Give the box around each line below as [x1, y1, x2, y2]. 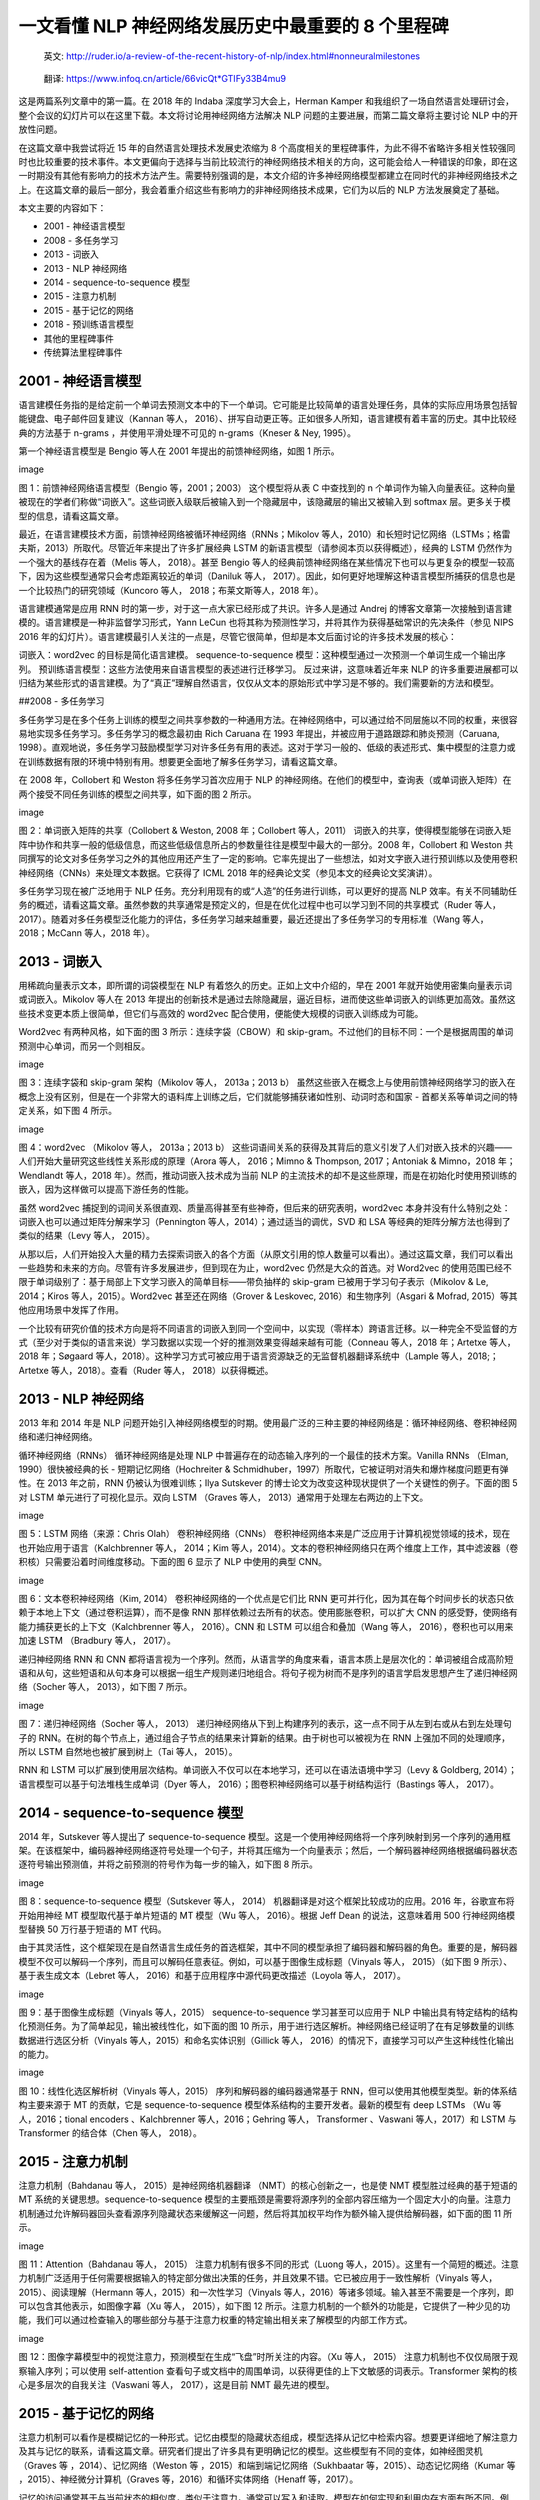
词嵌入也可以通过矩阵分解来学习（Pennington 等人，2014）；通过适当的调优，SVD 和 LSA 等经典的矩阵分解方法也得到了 [18, 1215, 512, 1227]
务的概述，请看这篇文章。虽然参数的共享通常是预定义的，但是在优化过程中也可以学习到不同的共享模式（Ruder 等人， [18, 899, 502, 911]
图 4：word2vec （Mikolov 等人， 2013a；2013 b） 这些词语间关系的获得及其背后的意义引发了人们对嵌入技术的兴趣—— [18, 1141, 513, 1153]
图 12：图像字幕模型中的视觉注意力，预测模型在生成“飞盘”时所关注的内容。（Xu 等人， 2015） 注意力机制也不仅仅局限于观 [18, 2351, 519, 2363]
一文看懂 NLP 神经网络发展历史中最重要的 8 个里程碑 [18, 15, 450, 37]
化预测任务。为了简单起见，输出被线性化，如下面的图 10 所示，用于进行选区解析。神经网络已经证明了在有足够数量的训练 [18, 2020, 515, 2032]
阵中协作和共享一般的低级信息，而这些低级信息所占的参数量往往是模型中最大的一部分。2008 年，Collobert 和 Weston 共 [18, 838, 514, 850]
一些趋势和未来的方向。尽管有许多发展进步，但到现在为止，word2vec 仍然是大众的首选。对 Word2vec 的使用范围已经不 [18, 1262, 512, 1274]
